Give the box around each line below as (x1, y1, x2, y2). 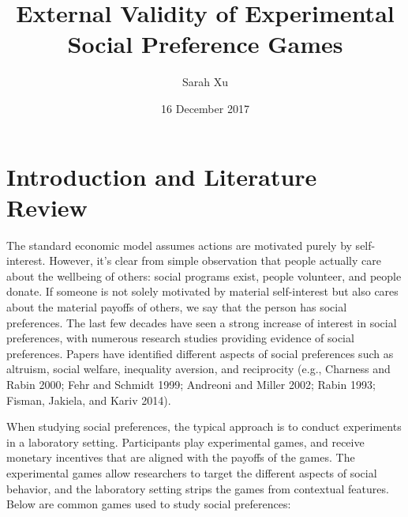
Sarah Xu (182, 74, 228, 90)
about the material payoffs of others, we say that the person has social (6, 299, 347, 315)
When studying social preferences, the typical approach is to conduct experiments (6, 418, 402, 435)
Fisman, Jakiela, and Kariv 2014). (6, 391, 171, 408)
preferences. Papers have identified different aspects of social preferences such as (6, 345, 394, 361)
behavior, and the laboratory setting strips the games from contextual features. (6, 480, 389, 496)
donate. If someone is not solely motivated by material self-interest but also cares (6, 283, 399, 300)
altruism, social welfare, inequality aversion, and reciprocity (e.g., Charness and (6, 360, 391, 377)
